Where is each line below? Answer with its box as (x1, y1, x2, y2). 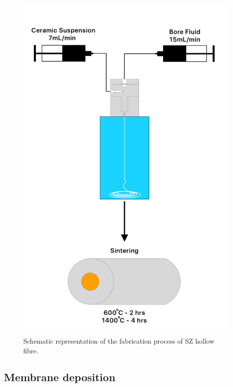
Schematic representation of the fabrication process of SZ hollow (23, 336, 215, 346)
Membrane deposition (4, 369, 116, 384)
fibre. (23, 345, 39, 355)
